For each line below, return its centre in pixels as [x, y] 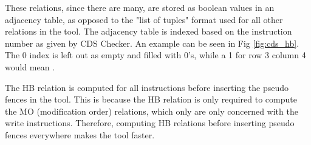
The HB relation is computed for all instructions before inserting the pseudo [147, 87]
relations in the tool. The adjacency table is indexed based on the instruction [149, 31]
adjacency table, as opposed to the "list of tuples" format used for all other [144, 19]
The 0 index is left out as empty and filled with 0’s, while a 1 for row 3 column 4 [155, 55]
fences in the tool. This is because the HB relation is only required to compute [151, 99]
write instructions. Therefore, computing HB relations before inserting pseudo [150, 123]
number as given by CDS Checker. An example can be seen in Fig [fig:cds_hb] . [152, 43]
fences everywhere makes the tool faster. [80, 134]
